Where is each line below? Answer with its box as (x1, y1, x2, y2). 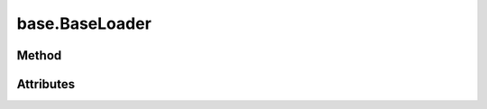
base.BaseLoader (16, 14, 152, 33)
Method (16, 48, 62, 63)
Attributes (16, 77, 76, 92)
